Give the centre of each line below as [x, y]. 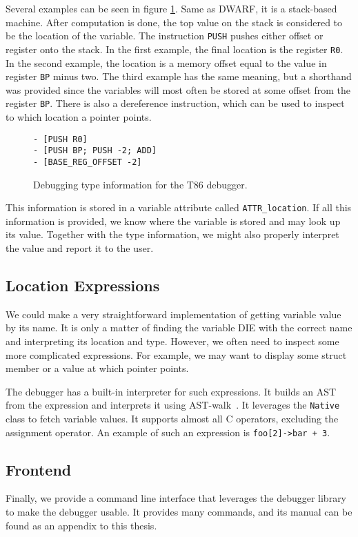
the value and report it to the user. [80, 248]
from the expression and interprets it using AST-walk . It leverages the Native [173, 405]
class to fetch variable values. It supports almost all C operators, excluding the [172, 419]
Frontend [39, 469]
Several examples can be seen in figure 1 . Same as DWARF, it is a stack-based [171, 8]
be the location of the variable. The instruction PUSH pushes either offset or [165, 36]
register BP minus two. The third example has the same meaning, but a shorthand [179, 76]
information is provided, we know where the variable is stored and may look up [173, 221]
